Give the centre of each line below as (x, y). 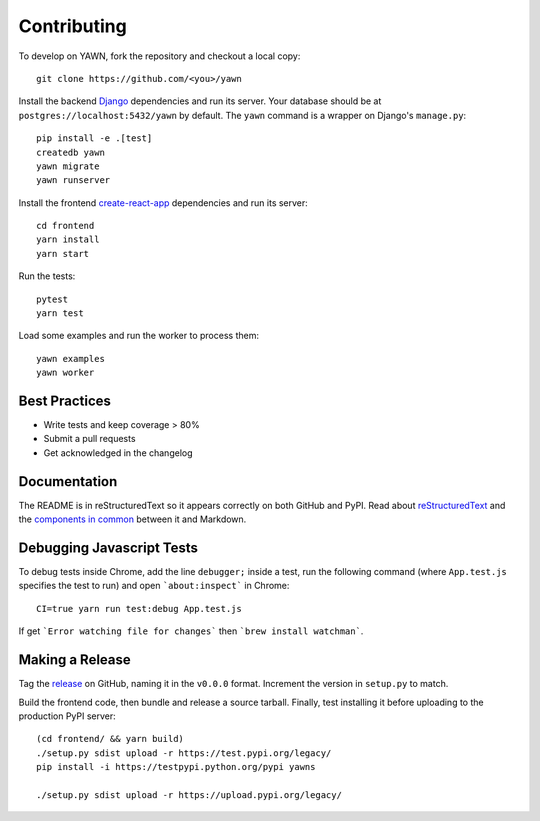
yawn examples (70, 358)
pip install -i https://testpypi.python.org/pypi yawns (176, 767)
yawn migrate (68, 166)
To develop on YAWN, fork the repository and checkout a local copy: (159, 56)
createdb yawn (70, 152)
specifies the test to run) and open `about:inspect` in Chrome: (154, 586)
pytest (52, 299)
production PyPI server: (67, 716)
